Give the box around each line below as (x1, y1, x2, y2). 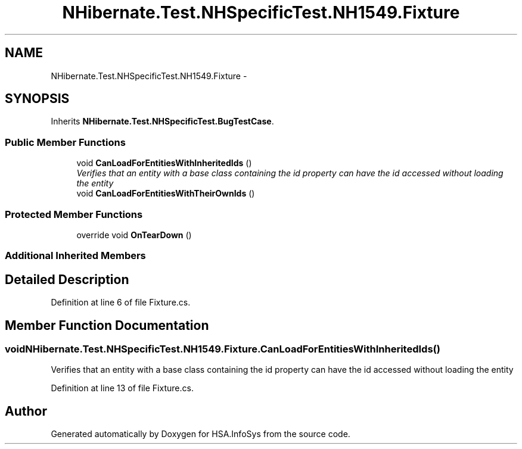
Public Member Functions (5, 136, 126, 148)
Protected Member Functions (5, 208, 143, 220)
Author (5, 403, 47, 419)
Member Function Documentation (5, 317, 209, 333)
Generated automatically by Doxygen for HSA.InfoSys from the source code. (51, 429, 350, 439)
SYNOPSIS (5, 91, 70, 107)
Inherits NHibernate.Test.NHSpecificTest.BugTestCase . (51, 116, 274, 127)
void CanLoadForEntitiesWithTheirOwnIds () (76, 188, 255, 199)
